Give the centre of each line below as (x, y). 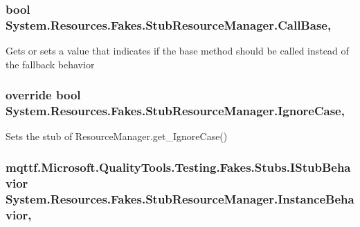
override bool (43, 95)
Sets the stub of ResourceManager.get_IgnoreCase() (117, 136)
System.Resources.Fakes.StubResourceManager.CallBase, (169, 24)
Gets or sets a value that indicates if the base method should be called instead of (177, 51)
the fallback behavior (50, 64)
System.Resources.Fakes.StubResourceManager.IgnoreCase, (175, 111)
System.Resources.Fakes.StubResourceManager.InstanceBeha (180, 198)
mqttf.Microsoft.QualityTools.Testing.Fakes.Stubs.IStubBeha (178, 167)
